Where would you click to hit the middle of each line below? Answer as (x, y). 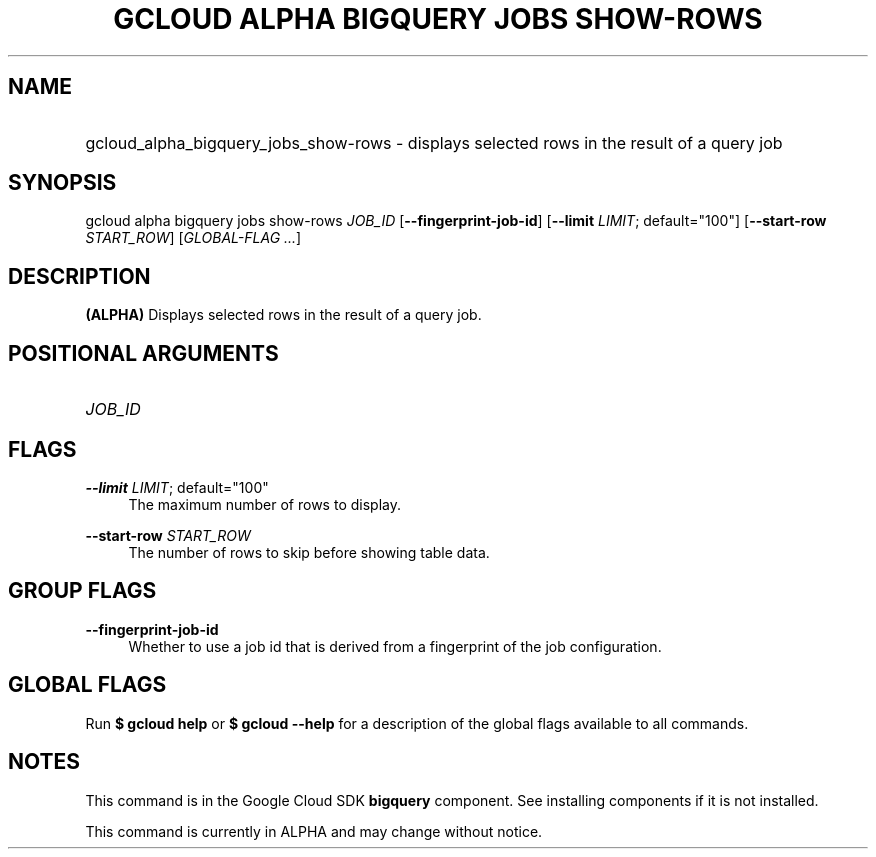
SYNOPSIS (62, 183)
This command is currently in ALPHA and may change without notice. (314, 831)
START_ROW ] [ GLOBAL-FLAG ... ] (193, 238)
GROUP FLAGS (82, 591)
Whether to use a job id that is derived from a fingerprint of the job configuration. (395, 646)
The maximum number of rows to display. (264, 504)
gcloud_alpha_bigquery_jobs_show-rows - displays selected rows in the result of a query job (434, 142)
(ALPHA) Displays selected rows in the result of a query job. (283, 315)
